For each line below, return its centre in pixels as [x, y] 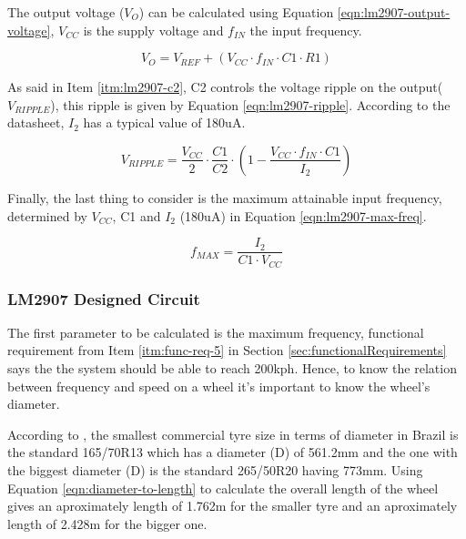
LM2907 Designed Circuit [104, 298]
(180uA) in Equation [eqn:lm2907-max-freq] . [303, 215]
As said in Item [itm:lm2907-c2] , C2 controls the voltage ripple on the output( [225, 87]
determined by [47, 215]
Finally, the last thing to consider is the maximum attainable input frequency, [225, 197]
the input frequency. [306, 30]
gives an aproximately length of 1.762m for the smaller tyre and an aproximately [233, 506]
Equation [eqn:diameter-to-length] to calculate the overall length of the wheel [223, 488]
